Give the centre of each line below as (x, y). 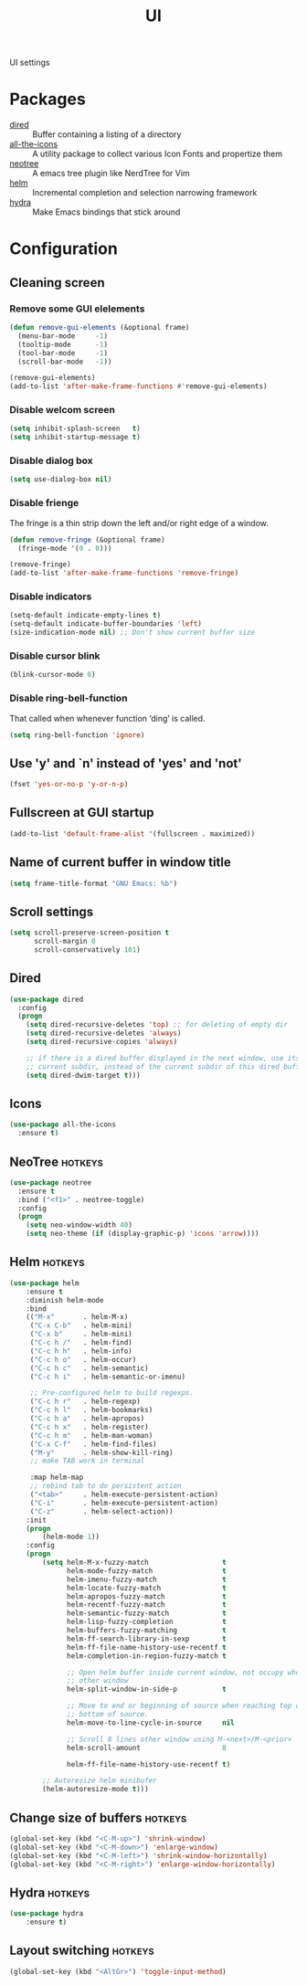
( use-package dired (47, 999)
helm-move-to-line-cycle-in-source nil (151, 1723)
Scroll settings (52, 911)
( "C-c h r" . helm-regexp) (85, 1402)
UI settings (30, 63)
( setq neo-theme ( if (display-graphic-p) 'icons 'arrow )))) (143, 1234)
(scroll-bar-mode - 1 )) (65, 362)
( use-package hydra (47, 1914)
